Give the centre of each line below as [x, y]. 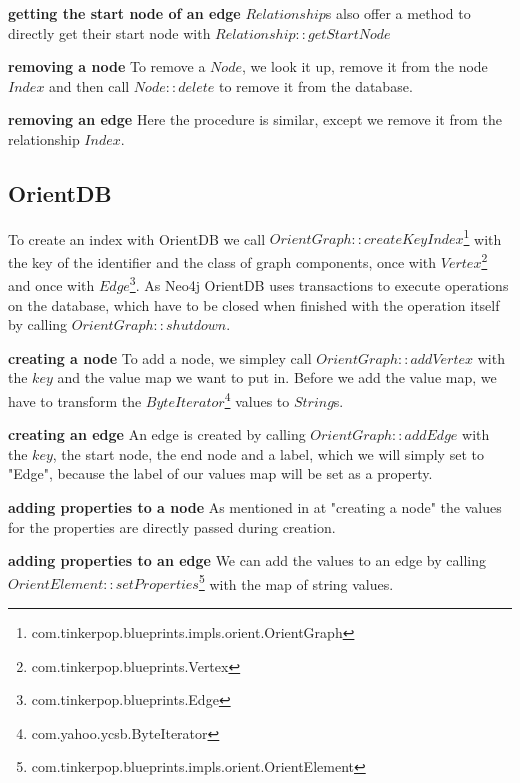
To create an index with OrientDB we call [137, 238]
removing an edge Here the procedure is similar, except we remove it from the [255, 119]
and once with [51, 284]
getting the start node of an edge [124, 13]
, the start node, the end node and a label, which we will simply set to [268, 453]
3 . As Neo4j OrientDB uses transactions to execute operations [319, 283]
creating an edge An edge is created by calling [157, 434]
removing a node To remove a [107, 66]
